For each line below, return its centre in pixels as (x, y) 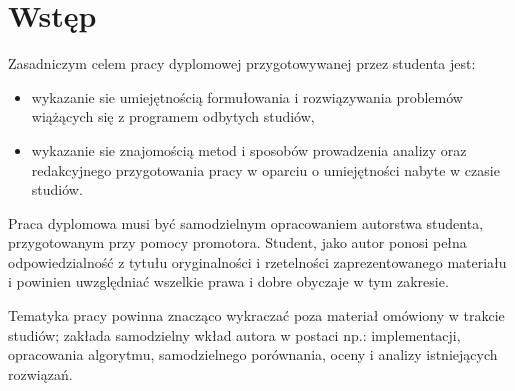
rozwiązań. (40, 373)
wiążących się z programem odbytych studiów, (173, 116)
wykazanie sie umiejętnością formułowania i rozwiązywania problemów (247, 96)
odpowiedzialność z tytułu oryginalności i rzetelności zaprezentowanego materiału (257, 261)
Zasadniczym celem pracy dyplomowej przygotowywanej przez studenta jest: (242, 63)
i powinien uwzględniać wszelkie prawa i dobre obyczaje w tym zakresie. (228, 281)
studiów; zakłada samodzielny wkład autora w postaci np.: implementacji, (234, 334)
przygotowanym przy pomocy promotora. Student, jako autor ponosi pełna (237, 242)
